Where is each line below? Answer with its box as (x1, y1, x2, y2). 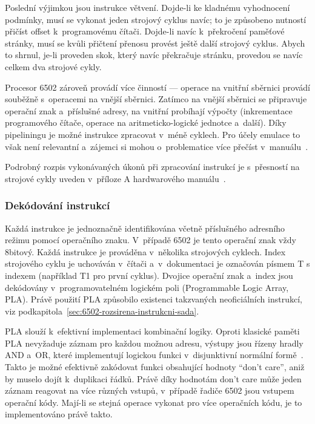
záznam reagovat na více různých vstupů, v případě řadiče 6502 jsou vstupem (5, 384, 294, 397)
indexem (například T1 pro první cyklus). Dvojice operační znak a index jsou (5, 269, 293, 281)
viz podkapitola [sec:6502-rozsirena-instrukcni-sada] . (5, 304, 199, 317)
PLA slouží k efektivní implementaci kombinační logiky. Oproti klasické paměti (5, 325, 300, 338)
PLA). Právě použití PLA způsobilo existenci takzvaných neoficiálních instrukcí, (5, 293, 302, 305)
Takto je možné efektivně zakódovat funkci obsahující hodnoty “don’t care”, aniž (5, 360, 305, 373)
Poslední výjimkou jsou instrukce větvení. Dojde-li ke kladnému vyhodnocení (5, 1, 290, 13)
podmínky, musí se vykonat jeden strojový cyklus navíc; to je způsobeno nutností (5, 13, 307, 25)
